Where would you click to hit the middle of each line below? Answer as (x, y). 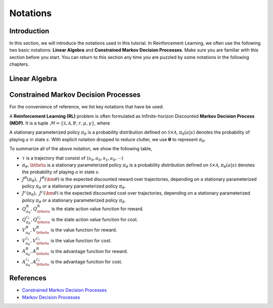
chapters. (19, 64)
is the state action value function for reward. (97, 209)
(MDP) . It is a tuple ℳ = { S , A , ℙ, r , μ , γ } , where (60, 123)
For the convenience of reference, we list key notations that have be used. (87, 107)
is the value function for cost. (81, 240)
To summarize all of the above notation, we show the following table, (81, 149)
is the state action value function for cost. (95, 219)
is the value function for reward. (84, 230)
